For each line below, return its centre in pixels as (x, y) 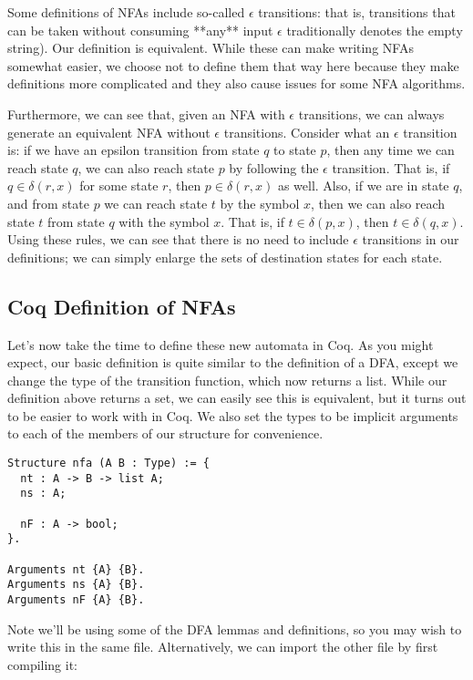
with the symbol (164, 221)
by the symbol (260, 203)
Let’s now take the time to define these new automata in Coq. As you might (221, 344)
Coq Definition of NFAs (122, 306)
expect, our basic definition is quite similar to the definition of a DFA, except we (233, 362)
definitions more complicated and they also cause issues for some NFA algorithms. (236, 83)
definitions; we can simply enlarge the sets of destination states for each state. (225, 257)
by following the (274, 167)
